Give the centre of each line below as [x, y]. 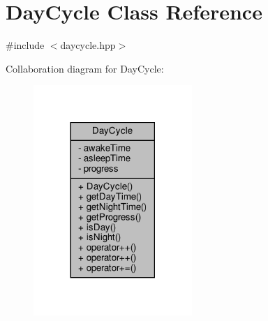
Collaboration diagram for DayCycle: [85, 68]
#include [25, 45]
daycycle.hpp [88, 45]
